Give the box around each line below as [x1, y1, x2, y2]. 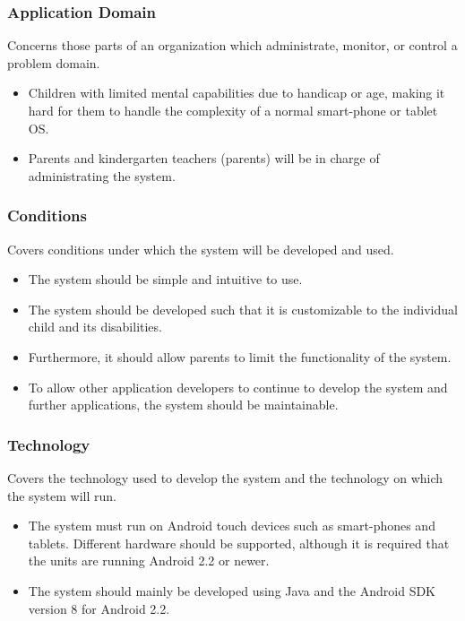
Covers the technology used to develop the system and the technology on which [7, 468, 443, 487]
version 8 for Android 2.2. [28, 599, 170, 617]
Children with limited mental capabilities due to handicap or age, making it [28, 83, 445, 102]
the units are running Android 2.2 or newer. [28, 551, 270, 570]
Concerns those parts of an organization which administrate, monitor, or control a [7, 36, 458, 55]
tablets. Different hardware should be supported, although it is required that [28, 533, 450, 552]
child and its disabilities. [28, 317, 162, 336]
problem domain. [7, 53, 100, 72]
